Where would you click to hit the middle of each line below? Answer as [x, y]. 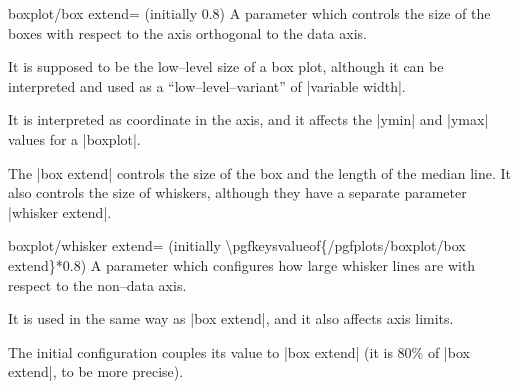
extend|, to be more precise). [96, 371]
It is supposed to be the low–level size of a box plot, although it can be [226, 66]
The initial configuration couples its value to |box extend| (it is [200, 351]
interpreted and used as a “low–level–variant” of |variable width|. [207, 85]
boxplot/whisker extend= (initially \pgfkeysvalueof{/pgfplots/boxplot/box [237, 245]
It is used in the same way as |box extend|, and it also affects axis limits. [231, 318]
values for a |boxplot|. [74, 138]
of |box [448, 351]
